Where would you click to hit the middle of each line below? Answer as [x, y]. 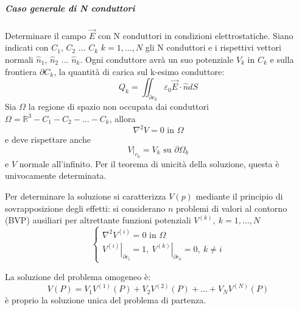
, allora [122, 118]
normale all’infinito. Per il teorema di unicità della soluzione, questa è [149, 163]
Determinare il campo [46, 35]
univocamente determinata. [56, 175]
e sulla [282, 59]
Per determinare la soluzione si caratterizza [86, 196]
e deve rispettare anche [48, 139]
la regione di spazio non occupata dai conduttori [118, 106]
